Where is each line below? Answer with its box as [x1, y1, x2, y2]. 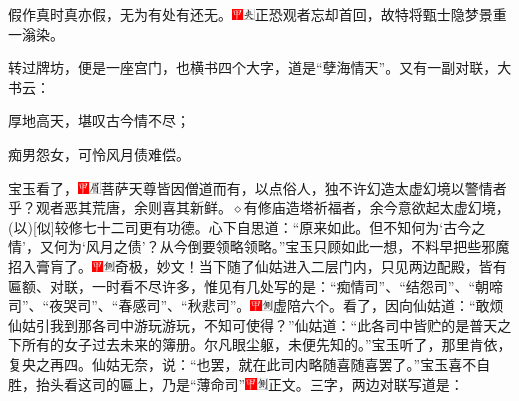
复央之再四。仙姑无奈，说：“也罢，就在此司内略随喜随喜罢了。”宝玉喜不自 [8, 353, 491, 374]
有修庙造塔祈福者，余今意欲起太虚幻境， [243, 197, 510, 218]
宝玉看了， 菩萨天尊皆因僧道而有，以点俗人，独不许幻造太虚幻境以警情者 [8, 177, 507, 198]
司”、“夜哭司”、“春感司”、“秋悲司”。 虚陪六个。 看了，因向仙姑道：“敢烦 [8, 295, 504, 316]
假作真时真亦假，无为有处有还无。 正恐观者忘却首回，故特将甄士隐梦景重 [8, 4, 507, 24]
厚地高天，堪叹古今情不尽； [8, 110, 190, 131]
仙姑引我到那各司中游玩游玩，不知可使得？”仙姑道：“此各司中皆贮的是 [8, 314, 470, 335]
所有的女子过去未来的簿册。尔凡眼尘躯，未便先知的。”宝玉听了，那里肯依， [21, 334, 512, 355]
